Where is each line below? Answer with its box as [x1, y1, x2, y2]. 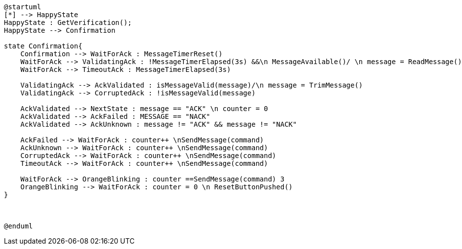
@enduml [4, 222, 33, 230]
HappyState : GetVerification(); [4, 19, 132, 26]
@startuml [4, 3, 41, 11]
